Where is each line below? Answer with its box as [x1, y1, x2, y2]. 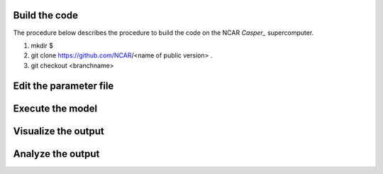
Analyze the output [13, 148, 100, 160]
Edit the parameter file [13, 80, 114, 92]
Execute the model [13, 102, 98, 114]
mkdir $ [30, 41, 53, 50]
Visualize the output [13, 125, 104, 137]
